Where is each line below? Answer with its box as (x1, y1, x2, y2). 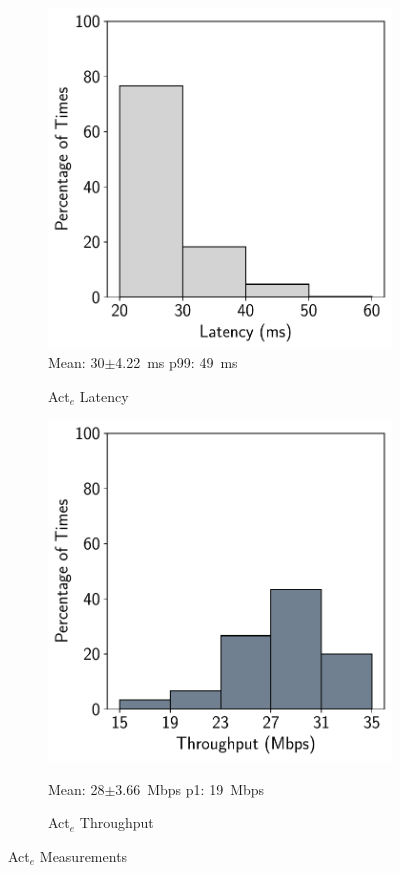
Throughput (79, 812, 154, 833)
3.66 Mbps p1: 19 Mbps (115, 778, 265, 799)
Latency (79, 385, 129, 406)
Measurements (39, 845, 128, 866)
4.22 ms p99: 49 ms (115, 352, 238, 373)
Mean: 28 (48, 778, 105, 799)
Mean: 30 (48, 352, 105, 373)
